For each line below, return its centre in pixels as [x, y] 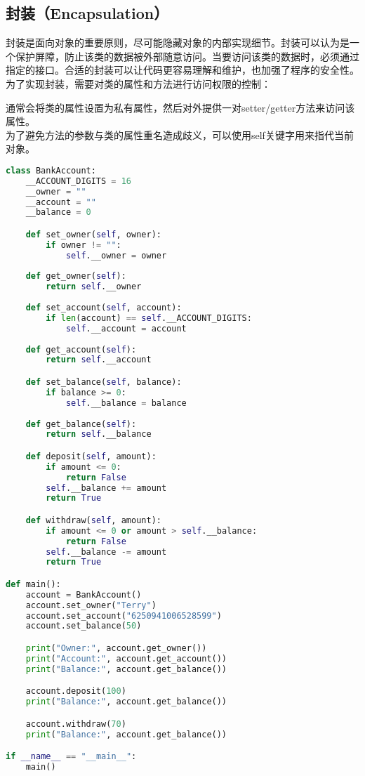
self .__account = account [126, 328]
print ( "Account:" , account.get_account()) [126, 658]
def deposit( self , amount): [91, 456]
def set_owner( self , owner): [93, 234]
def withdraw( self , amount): [93, 520]
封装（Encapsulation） [87, 13]
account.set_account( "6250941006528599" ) [124, 616]
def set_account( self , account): [104, 308]
